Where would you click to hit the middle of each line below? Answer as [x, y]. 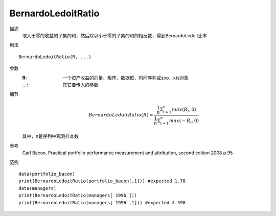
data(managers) [38, 188]
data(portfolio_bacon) [47, 174]
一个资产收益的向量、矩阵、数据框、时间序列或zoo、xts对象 [126, 78]
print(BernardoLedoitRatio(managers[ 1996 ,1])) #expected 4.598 [102, 202]
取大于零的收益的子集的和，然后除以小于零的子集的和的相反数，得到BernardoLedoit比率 [114, 35]
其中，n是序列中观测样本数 [51, 136]
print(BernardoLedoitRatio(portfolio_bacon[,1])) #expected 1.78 [102, 181]
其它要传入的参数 [80, 85]
